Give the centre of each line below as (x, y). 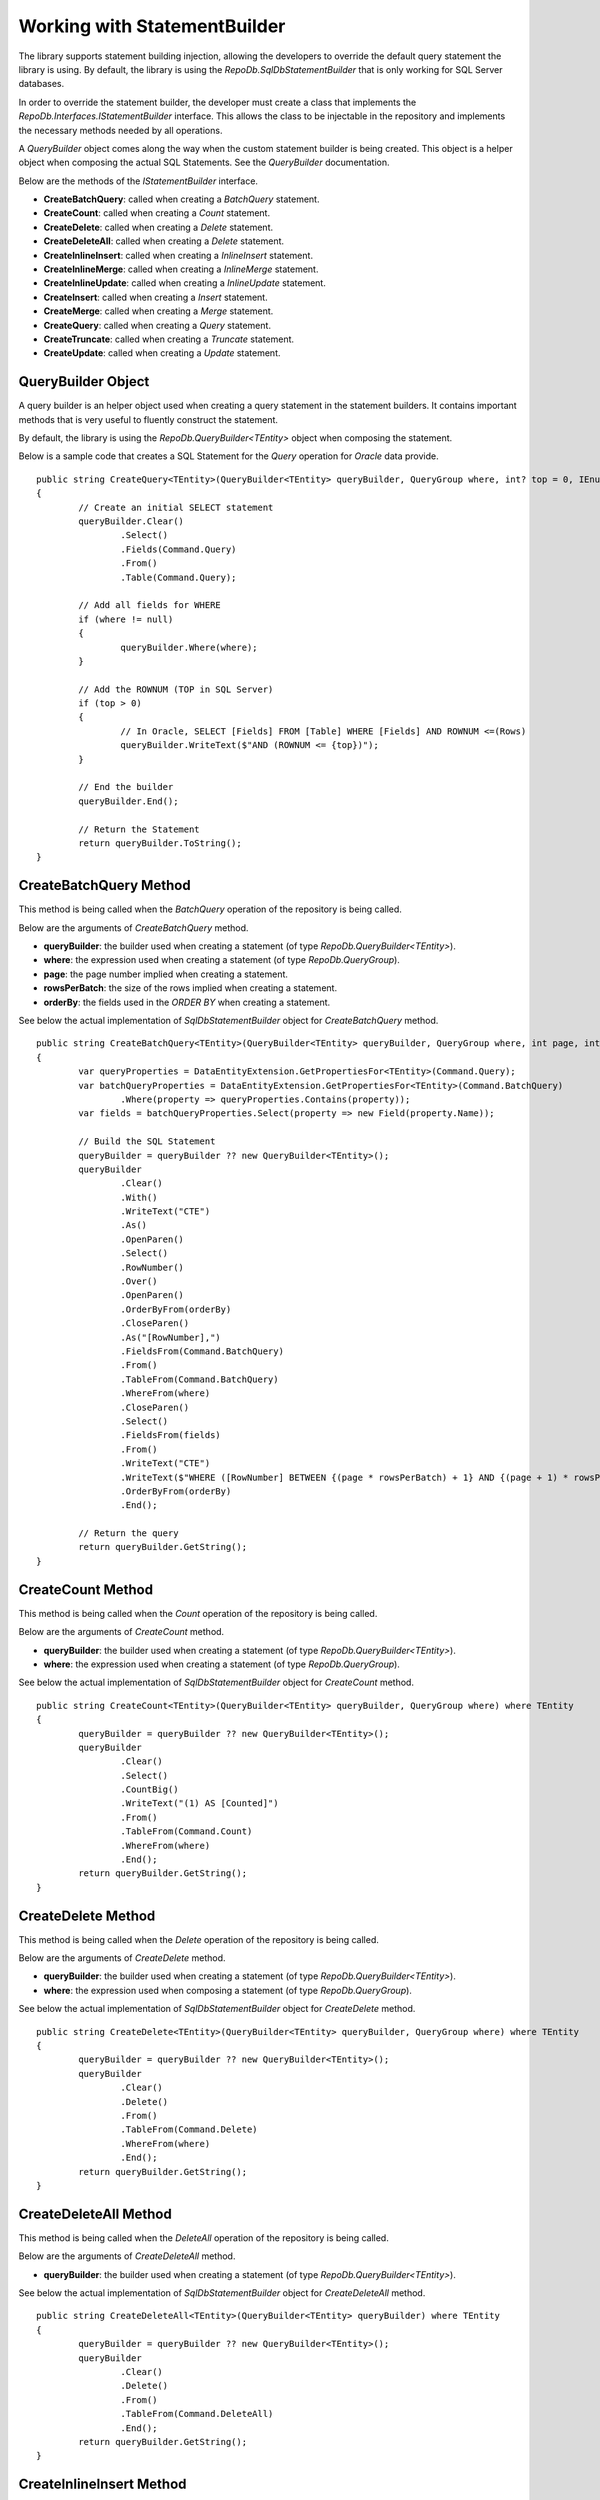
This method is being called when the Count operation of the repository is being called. (198, 1613)
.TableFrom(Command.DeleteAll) (197, 2414)
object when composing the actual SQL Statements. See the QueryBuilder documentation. (204, 162)
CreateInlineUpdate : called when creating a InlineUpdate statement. (185, 283)
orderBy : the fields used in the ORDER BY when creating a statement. (187, 1002)
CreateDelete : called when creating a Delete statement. (158, 227)
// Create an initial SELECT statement (176, 507)
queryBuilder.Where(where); (189, 647)
